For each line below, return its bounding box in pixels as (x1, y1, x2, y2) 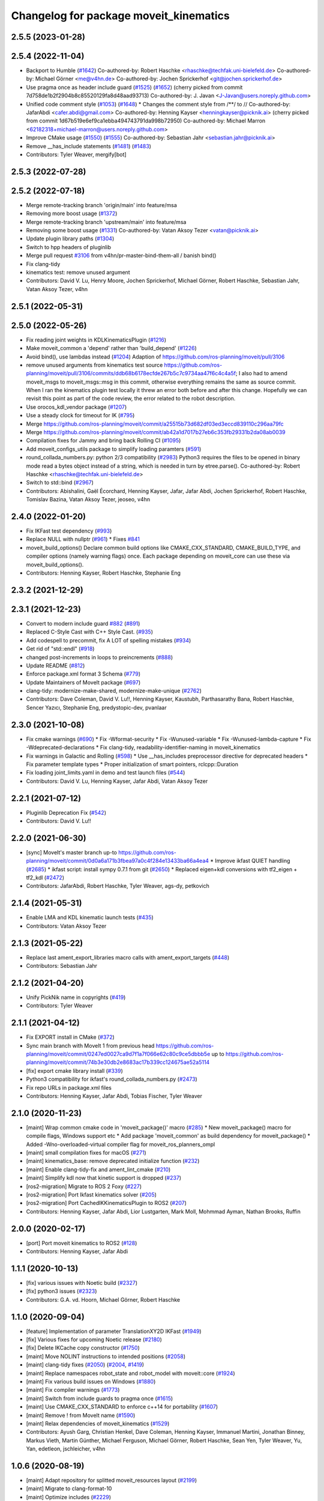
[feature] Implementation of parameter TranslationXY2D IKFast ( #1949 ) (26, 1327, 202, 1335)
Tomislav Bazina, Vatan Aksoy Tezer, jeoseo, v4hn (26, 496, 150, 503)
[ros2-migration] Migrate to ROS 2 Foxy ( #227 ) (26, 1183, 142, 1190)
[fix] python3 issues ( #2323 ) (26, 1288, 97, 1295)
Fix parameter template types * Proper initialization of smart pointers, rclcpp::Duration (26, 760, 238, 768)
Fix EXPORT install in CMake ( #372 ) (26, 1033, 115, 1041)
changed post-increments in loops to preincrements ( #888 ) (26, 653, 173, 660)
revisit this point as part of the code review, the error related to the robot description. (26, 395, 236, 402)
